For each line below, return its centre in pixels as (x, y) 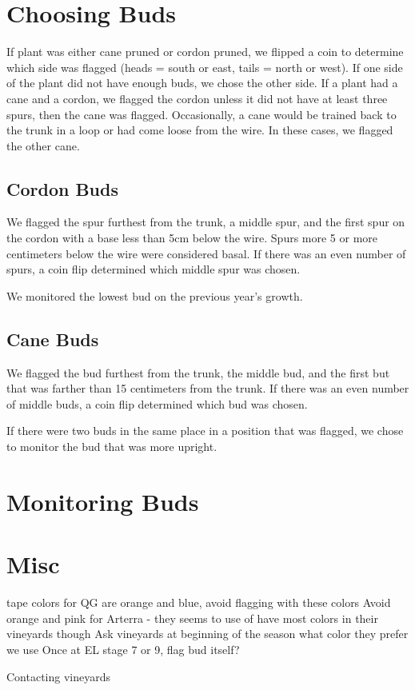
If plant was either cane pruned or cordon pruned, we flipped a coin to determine (205, 52)
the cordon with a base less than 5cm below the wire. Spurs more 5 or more (192, 238)
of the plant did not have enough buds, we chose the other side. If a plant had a (202, 83)
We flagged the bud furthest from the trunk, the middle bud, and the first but (198, 372)
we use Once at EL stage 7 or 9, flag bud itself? (123, 649)
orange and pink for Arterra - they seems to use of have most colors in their (192, 618)
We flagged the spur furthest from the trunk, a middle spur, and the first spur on (206, 222)
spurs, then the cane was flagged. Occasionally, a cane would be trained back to (202, 114)
